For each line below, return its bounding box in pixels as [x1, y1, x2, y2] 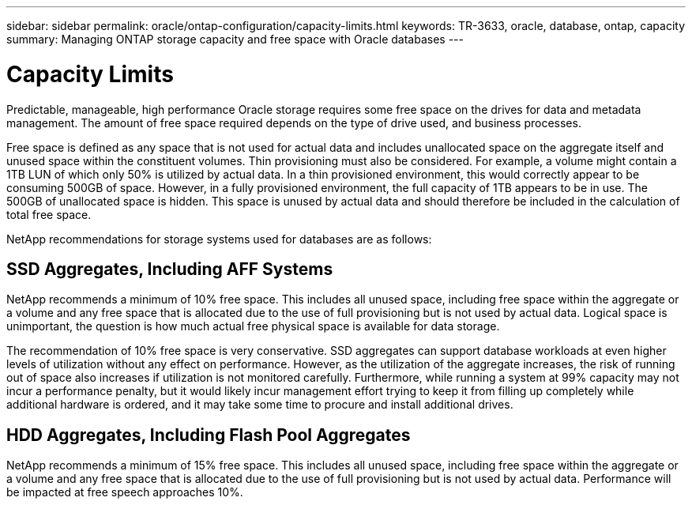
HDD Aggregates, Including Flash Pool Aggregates [6, 424, 411, 445]
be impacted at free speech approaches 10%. [6, 485, 243, 499]
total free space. [6, 207, 92, 221]
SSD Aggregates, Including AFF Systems [6, 258, 333, 279]
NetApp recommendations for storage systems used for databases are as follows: [6, 232, 432, 246]
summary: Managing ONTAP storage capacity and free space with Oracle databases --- [6, 32, 464, 46]
